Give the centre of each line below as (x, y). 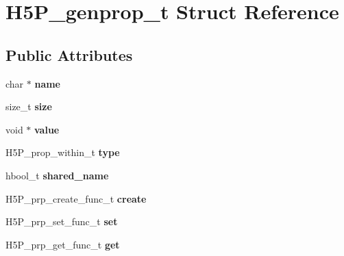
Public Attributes (69, 54)
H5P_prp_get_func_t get (63, 244)
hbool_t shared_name (57, 175)
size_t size (29, 106)
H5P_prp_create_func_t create (76, 198)
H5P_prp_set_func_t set (62, 221)
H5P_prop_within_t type (63, 152)
